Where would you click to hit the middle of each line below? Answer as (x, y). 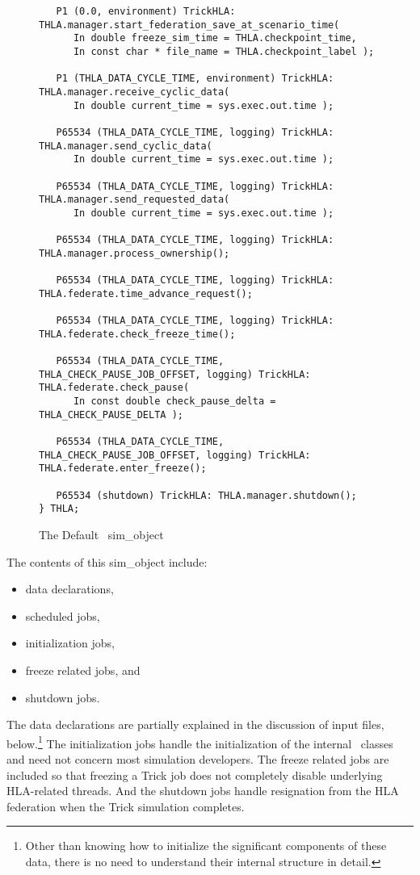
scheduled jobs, (63, 615)
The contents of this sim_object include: (107, 561)
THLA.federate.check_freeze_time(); (137, 334)
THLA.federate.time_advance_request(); (146, 293)
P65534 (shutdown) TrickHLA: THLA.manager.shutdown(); (206, 495)
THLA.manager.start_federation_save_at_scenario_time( (189, 25)
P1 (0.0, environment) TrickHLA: (146, 11)
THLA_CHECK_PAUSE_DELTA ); (111, 414)
